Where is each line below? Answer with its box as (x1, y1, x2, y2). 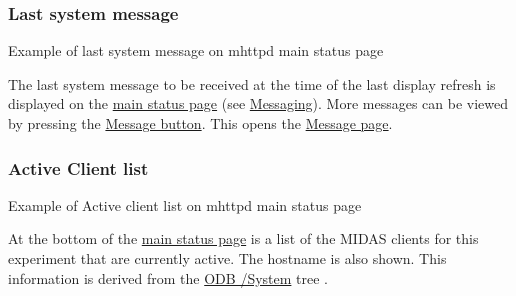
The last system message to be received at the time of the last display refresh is (8, 73, 496, 94)
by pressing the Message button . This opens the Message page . (8, 113, 393, 133)
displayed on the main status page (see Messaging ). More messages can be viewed (8, 93, 509, 114)
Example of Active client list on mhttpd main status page (8, 194, 362, 215)
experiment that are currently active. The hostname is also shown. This (8, 248, 447, 268)
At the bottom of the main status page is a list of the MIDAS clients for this (8, 228, 479, 249)
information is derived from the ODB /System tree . (8, 267, 328, 288)
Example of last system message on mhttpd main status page (8, 40, 384, 61)
